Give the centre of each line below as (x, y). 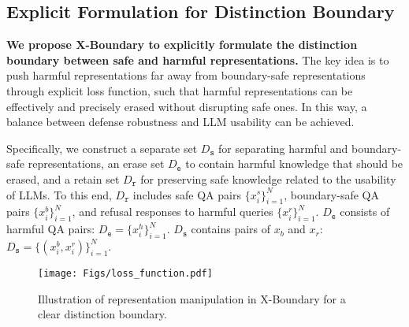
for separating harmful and (283, 148)
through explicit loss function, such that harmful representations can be (180, 90)
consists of (365, 212)
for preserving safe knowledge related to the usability (268, 178)
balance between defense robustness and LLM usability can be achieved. (180, 122)
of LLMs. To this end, (59, 194)
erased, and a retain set (63, 178)
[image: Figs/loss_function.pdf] (125, 273)
